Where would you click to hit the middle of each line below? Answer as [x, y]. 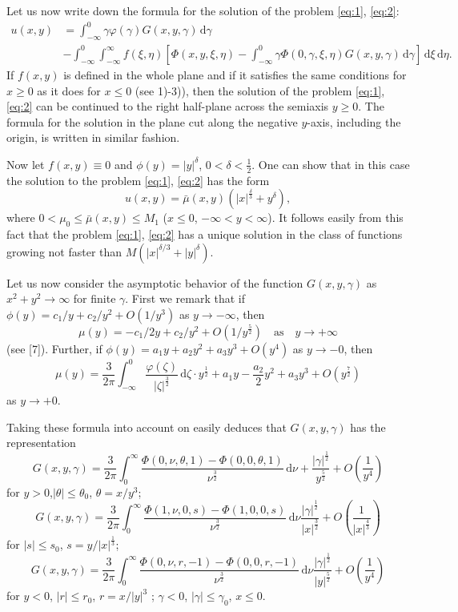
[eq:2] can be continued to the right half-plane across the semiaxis [168, 106]
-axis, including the [354, 121]
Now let [26, 164]
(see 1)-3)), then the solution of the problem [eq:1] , [260, 90]
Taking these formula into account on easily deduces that [147, 427]
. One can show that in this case [331, 164]
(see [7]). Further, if [54, 348]
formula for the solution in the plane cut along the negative [152, 121]
